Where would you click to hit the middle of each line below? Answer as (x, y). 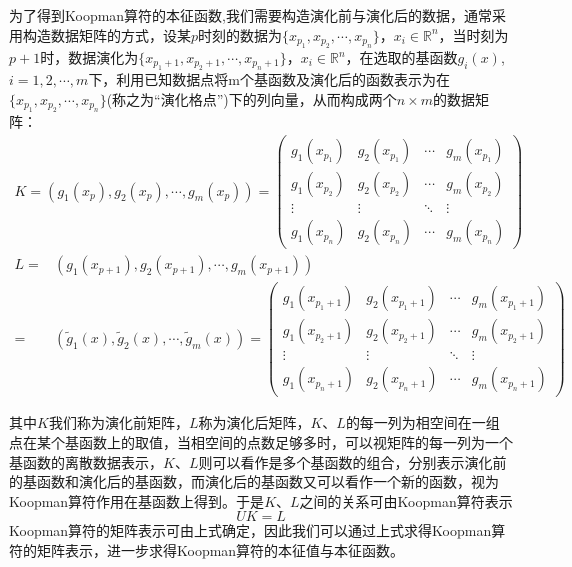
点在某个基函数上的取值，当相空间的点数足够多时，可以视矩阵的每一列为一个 (261, 442)
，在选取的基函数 (401, 57)
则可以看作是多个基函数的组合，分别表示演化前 (352, 461)
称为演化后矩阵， (254, 422)
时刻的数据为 (240, 34)
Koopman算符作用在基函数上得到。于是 (137, 500)
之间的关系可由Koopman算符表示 (406, 500)
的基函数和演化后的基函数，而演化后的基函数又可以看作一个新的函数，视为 (254, 481)
